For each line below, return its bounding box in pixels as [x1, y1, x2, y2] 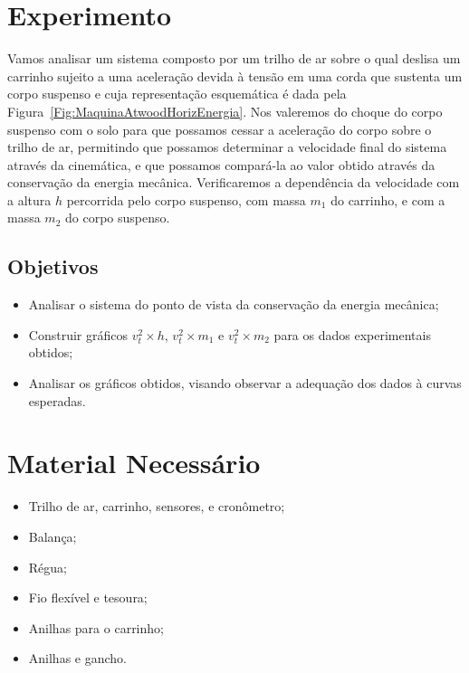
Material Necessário [7, 444, 261, 481]
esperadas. [28, 391, 86, 410]
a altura [7, 190, 52, 209]
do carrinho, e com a [330, 190, 445, 209]
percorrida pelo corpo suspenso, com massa [66, 190, 306, 209]
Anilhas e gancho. [28, 649, 127, 668]
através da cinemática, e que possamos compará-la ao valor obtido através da [7, 155, 435, 174]
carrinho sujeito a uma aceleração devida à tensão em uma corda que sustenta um [7, 66, 463, 85]
